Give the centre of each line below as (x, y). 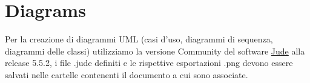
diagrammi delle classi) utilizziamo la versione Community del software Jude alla (155, 51)
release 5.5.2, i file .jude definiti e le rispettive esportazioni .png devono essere (149, 63)
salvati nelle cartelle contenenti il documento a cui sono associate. (127, 74)
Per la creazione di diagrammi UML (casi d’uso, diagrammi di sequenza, (139, 39)
